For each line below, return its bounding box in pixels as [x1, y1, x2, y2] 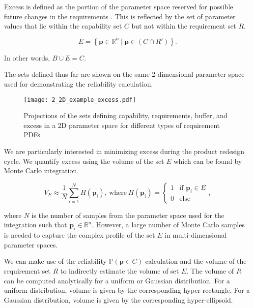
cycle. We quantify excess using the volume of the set [4, 155, 164, 166]
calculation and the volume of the [145, 256, 247, 266]
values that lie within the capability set [4, 21, 122, 31]
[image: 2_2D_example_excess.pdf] [24, 96, 137, 103]
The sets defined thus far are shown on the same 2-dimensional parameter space [4, 69, 245, 79]
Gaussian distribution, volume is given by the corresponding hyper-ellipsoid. [4, 294, 233, 305]
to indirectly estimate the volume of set [60, 265, 179, 276]
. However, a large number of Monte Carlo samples [91, 219, 245, 230]
